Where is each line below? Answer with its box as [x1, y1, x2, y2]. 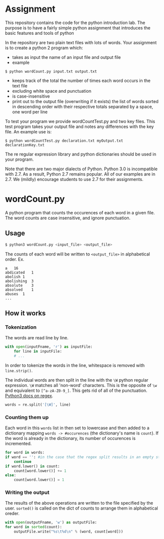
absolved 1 [5, 287, 34, 292]
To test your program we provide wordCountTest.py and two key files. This [5, 118, 155, 124]
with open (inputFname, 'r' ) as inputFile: [5, 344, 93, 349]
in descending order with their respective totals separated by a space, [12, 103, 153, 109]
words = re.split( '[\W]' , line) [5, 402, 71, 407]
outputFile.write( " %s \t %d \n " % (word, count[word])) [14, 529, 123, 534]
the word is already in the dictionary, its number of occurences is [5, 436, 136, 441]
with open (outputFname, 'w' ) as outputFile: [5, 520, 97, 525]
